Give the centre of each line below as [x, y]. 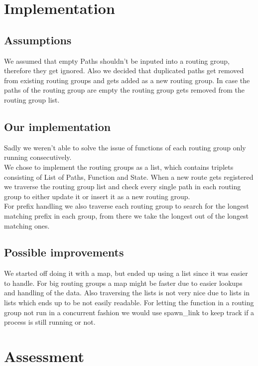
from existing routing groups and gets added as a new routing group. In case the [127, 80]
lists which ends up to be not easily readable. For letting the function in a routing [129, 303]
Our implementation [58, 126]
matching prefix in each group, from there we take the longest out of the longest [127, 215]
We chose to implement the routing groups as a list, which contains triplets [119, 167]
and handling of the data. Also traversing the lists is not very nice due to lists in [127, 293]
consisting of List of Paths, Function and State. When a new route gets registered [129, 177]
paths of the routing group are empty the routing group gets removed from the [125, 90]
